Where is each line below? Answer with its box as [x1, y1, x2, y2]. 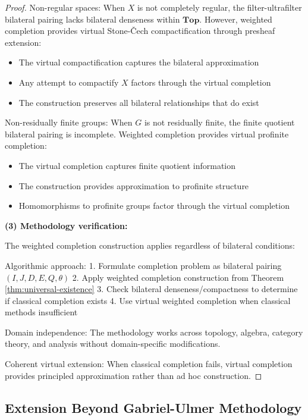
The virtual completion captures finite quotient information [18, 159, 236, 171]
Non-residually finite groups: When [5, 116, 133, 128]
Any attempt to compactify [18, 76, 119, 88]
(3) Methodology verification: [5, 219, 128, 231]
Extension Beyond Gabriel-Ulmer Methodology [5, 398, 302, 416]
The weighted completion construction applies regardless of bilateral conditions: [5, 239, 295, 252]
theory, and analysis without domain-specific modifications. [5, 337, 221, 350]
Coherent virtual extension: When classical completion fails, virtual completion [5, 358, 293, 370]
